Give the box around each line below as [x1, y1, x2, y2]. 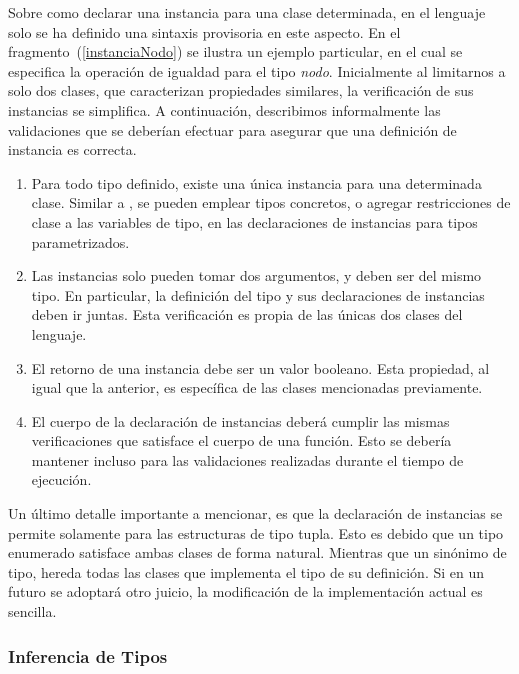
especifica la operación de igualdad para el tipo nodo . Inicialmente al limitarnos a [8, 60, 506, 81]
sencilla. [8, 601, 57, 622]
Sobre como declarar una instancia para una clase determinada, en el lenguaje [8, 2, 486, 22]
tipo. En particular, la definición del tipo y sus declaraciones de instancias [31, 284, 485, 305]
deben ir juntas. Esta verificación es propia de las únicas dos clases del [31, 304, 463, 325]
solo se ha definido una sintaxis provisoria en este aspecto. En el [8, 21, 401, 42]
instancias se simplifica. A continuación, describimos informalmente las [8, 99, 441, 120]
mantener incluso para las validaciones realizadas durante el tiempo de [31, 449, 464, 470]
